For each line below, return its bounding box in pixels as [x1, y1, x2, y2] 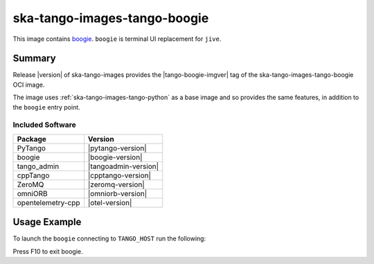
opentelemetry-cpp [17, 197, 80, 207]
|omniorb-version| [87, 188, 148, 198]
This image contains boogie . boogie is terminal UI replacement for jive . [12, 35, 222, 43]
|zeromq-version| [87, 179, 145, 189]
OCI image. [12, 80, 45, 89]
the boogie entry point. [12, 103, 81, 111]
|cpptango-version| [87, 170, 152, 180]
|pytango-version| [87, 143, 147, 152]
